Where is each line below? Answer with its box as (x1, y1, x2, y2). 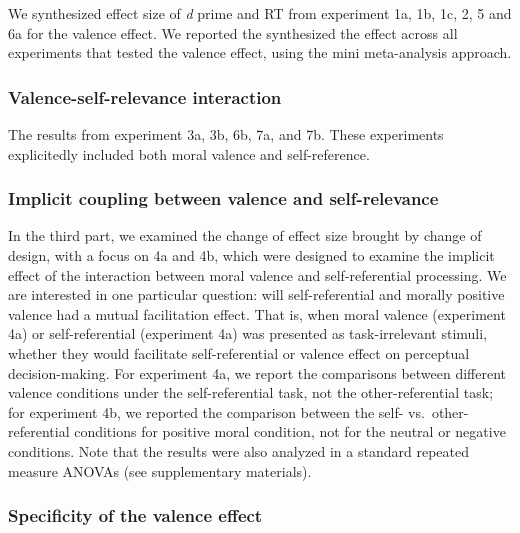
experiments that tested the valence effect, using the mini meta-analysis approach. (8, 42, 512, 63)
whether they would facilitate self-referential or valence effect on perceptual (8, 342, 470, 363)
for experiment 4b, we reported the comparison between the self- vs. (8, 401, 425, 422)
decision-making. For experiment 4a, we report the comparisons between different (8, 362, 507, 383)
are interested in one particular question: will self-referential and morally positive (8, 284, 505, 305)
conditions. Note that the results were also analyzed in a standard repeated (8, 440, 469, 461)
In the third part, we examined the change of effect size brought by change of (8, 225, 482, 246)
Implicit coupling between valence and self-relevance (8, 186, 439, 211)
